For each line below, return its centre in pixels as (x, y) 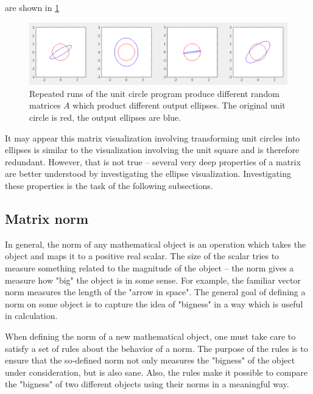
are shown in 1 (32, 7)
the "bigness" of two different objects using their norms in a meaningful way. (147, 384)
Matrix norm (47, 219)
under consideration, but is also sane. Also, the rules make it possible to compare (156, 372)
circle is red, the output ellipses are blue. (105, 117)
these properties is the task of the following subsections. (109, 186)
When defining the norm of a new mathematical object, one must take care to (150, 336)
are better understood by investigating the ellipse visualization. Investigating (148, 174)
